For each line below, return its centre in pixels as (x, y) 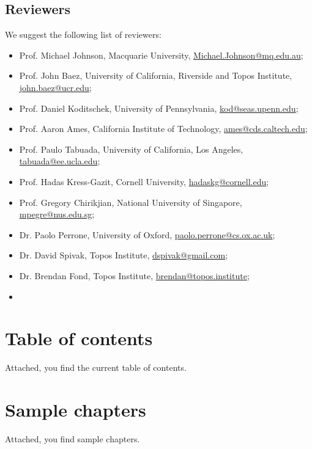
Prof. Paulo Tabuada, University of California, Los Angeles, (131, 149)
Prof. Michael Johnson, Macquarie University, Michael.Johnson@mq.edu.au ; (161, 55)
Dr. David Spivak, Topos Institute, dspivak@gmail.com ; (124, 255)
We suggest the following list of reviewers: (83, 35)
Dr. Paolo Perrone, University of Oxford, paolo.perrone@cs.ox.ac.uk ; (147, 234)
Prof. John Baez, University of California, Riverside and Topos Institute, (156, 75)
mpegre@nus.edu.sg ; (57, 214)
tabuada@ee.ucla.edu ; (60, 161)
